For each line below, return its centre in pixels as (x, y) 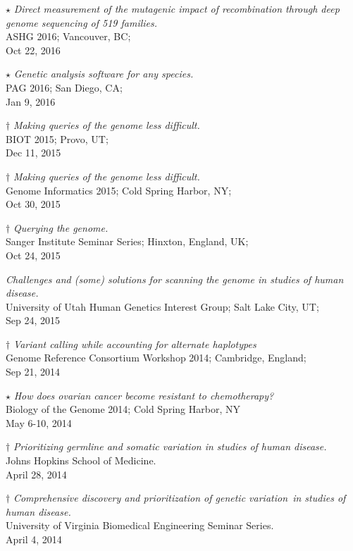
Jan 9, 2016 (31, 101)
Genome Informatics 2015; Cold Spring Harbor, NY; (119, 190)
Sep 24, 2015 (33, 320)
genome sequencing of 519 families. (82, 22)
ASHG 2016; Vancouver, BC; (68, 36)
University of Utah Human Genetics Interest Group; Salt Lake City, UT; (162, 306)
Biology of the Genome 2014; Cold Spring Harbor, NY (123, 409)
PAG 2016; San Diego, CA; (64, 87)
